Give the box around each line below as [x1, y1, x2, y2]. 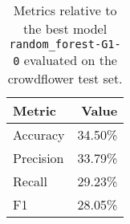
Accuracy [13, 125, 65, 144]
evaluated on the [23, 51, 117, 69]
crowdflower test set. [7, 69, 123, 88]
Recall [13, 172, 47, 190]
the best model [23, 19, 108, 38]
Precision [13, 149, 64, 167]
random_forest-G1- [9, 38, 121, 51]
